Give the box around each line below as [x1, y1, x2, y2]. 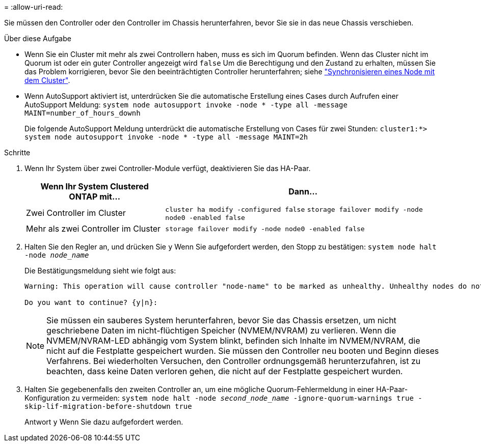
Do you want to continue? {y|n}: [24, 298, 158, 306]
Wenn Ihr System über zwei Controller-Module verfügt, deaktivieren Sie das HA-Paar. [24, 164, 311, 173]
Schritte [4, 148, 31, 157]
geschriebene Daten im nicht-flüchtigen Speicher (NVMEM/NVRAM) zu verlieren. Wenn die [46, 325, 396, 336]
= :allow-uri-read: [4, 3, 63, 11]
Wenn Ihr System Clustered [40, 181, 149, 191]
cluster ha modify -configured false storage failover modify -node [165, 206, 423, 213]
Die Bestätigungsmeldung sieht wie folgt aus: [24, 266, 176, 275]
